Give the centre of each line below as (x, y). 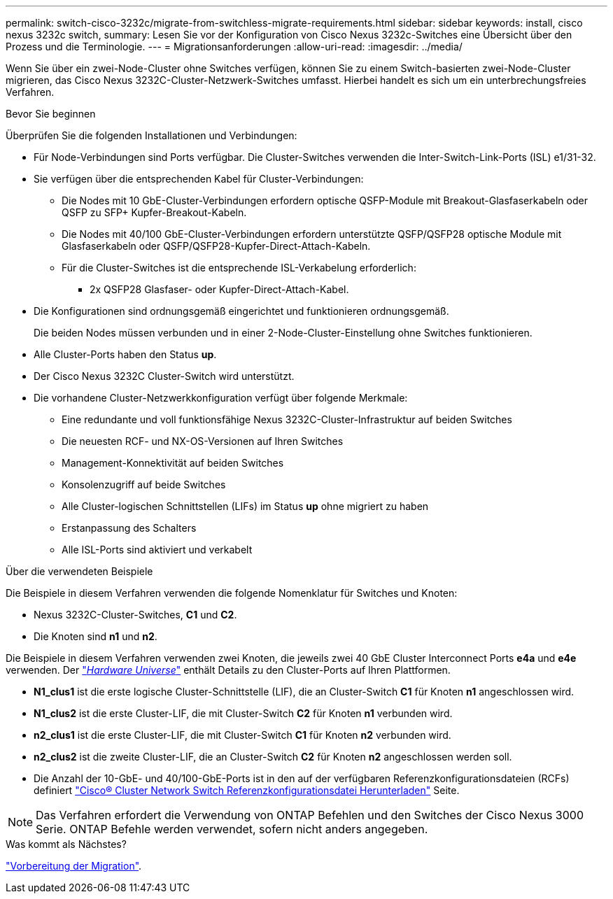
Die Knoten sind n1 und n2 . (96, 636)
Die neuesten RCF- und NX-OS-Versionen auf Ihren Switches (203, 441)
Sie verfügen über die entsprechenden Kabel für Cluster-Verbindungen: (199, 179)
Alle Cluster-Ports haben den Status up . (125, 354)
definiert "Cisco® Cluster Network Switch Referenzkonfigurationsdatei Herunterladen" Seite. (247, 790)
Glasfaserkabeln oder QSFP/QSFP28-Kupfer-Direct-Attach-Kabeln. (216, 246)
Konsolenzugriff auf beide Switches (144, 484)
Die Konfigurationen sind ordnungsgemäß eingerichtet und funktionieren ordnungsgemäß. (241, 311)
